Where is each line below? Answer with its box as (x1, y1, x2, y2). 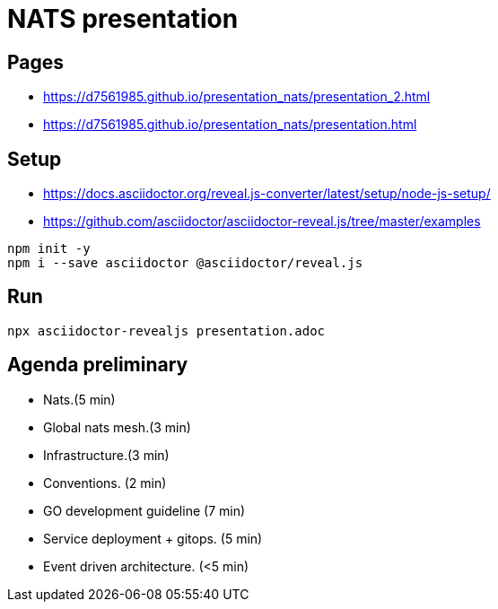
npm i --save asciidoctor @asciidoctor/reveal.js (7, 256, 363, 271)
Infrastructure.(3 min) (43, 447, 170, 463)
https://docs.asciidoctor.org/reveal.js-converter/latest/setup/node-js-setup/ (43, 186, 491, 202)
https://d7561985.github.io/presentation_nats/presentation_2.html (43, 89, 431, 105)
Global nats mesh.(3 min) (43, 419, 191, 435)
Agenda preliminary (7, 353, 188, 377)
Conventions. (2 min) (43, 474, 167, 491)
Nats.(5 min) (43, 391, 116, 407)
